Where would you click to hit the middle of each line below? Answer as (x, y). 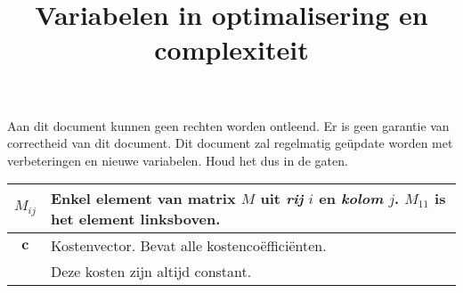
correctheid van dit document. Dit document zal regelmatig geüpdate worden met (230, 143)
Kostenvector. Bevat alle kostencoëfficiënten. (188, 246)
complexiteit (231, 49)
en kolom (351, 199)
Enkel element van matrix (143, 199)
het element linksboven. (135, 219)
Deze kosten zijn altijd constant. (151, 272)
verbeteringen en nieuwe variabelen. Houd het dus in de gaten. (178, 160)
